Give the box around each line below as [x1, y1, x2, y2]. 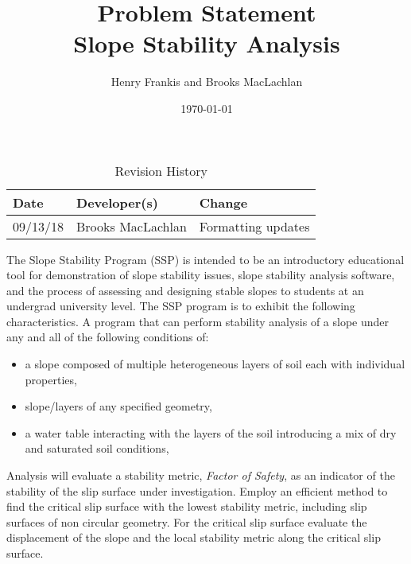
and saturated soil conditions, [25, 440, 169, 457]
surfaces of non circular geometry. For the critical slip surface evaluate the [6, 513, 367, 530]
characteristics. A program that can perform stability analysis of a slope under [6, 313, 390, 329]
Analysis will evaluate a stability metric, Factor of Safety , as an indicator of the [6, 467, 395, 484]
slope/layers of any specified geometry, [25, 398, 212, 414]
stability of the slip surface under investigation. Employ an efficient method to [6, 482, 388, 499]
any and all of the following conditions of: [6, 329, 209, 345]
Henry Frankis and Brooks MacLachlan [111, 73, 303, 90]
